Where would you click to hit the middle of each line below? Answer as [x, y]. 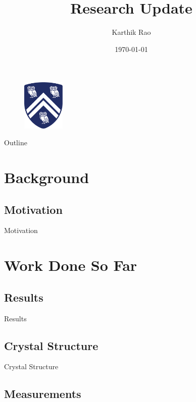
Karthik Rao [131, 32]
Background [47, 177]
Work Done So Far [71, 265]
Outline [16, 142]
